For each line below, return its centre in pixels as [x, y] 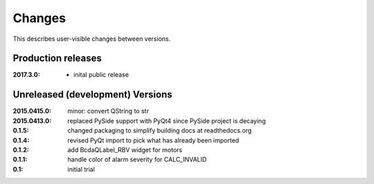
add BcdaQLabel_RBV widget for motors [125, 149]
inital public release [101, 75]
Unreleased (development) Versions [92, 94]
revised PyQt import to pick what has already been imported [153, 140]
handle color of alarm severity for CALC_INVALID [137, 160]
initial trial [81, 169]
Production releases [57, 58]
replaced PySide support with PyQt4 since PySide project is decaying [167, 120]
